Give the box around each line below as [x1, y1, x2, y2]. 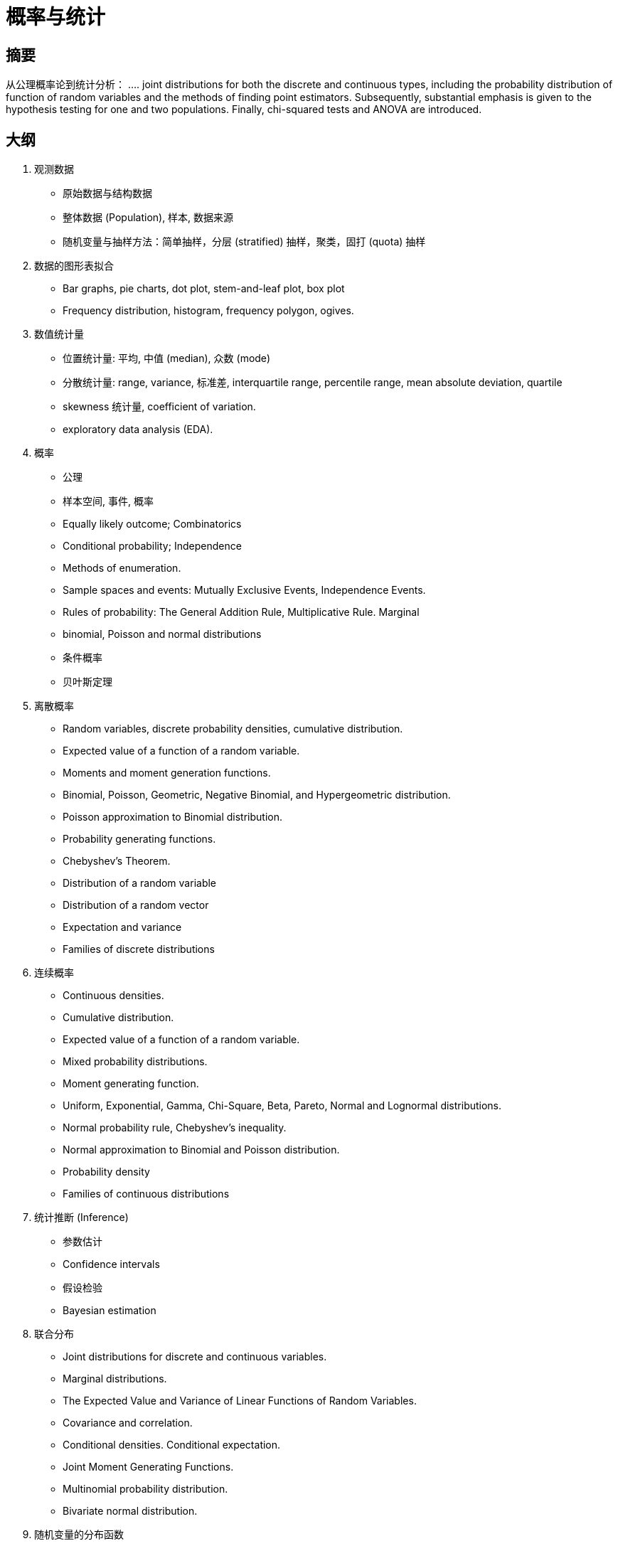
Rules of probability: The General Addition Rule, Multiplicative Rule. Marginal [63, 606, 420, 619]
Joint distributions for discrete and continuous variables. [63, 1350, 327, 1363]
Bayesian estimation [63, 1304, 156, 1317]
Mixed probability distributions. [63, 1055, 208, 1068]
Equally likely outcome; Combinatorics [63, 518, 242, 531]
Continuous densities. [63, 989, 164, 1002]
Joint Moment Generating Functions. [63, 1461, 234, 1473]
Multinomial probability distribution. [63, 1483, 228, 1496]
